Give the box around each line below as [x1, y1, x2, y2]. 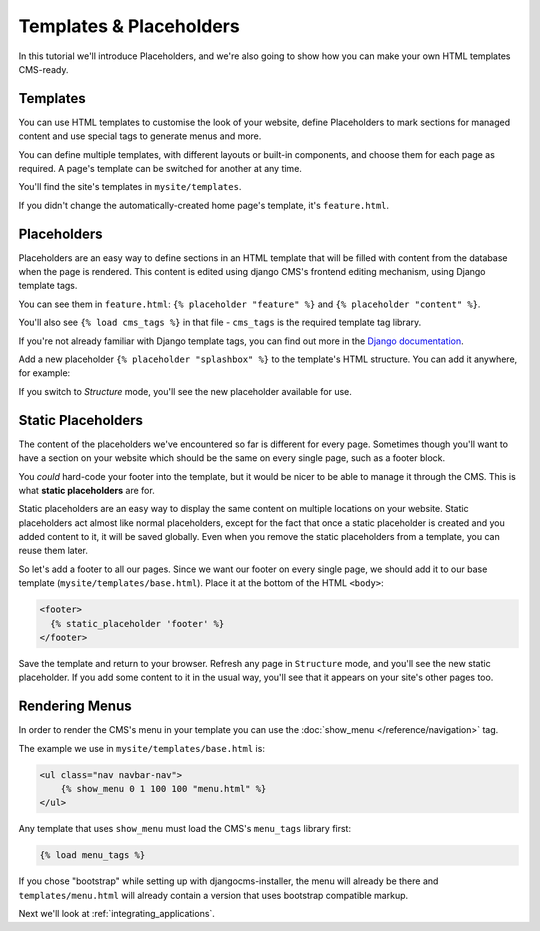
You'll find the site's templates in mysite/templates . [18, 181, 242, 193]
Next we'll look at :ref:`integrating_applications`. [18, 908, 215, 920]
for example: [18, 367, 71, 379]
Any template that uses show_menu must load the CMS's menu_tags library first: [18, 823, 352, 835]
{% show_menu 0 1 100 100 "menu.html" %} [60, 783, 267, 795]
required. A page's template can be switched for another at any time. [18, 163, 302, 175]
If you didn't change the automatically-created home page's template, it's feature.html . [18, 199, 390, 211]
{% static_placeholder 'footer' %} [50, 618, 225, 629]
